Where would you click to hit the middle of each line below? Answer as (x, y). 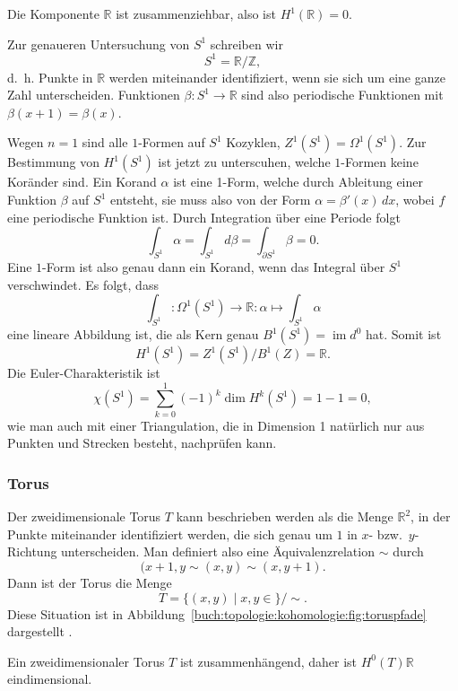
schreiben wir (246, 44)
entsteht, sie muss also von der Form (211, 200)
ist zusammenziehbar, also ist (196, 13)
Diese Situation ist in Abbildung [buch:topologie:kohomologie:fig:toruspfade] (217, 613)
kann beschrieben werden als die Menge (285, 516)
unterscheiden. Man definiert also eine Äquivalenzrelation (218, 551)
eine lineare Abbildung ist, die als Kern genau (133, 334)
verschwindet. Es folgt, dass (83, 284)
